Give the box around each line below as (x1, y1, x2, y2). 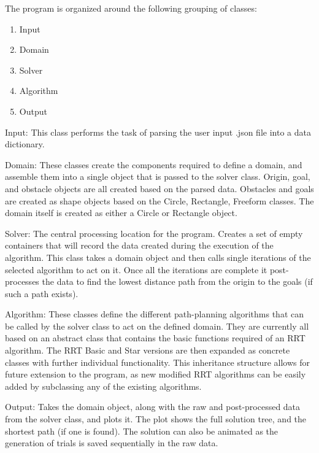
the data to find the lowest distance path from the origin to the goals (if (42, 275, 313, 288)
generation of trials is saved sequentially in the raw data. (5, 436, 218, 449)
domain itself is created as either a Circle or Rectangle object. (5, 206, 237, 219)
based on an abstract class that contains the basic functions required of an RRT (5, 331, 306, 344)
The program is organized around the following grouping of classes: (5, 2, 257, 14)
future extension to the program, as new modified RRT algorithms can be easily (5, 368, 306, 381)
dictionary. (5, 137, 45, 150)
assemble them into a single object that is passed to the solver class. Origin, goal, (5, 170, 310, 183)
